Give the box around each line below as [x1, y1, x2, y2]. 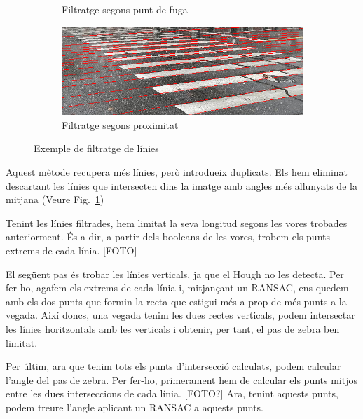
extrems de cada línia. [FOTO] [6, 242, 137, 257]
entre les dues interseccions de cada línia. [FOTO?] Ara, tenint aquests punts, [6, 386, 338, 401]
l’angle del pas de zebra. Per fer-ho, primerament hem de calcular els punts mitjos [6, 372, 357, 387]
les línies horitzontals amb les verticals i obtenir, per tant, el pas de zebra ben [6, 321, 340, 336]
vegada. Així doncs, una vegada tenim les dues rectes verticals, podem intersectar [6, 308, 355, 322]
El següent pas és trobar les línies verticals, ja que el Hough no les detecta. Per [6, 266, 344, 281]
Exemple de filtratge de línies [34, 141, 159, 156]
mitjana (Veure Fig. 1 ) [6, 192, 104, 207]
